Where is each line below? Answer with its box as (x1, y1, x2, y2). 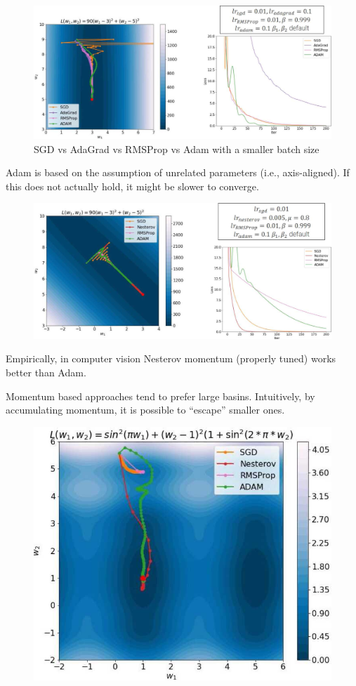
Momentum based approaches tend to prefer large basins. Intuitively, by (6, 388, 315, 403)
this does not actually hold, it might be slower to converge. (6, 178, 259, 193)
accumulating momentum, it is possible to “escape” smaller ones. (6, 402, 285, 417)
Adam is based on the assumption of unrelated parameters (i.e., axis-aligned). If (6, 165, 350, 180)
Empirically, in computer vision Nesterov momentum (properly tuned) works (6, 351, 336, 366)
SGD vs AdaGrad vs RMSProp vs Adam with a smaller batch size (34, 141, 319, 156)
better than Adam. (6, 364, 86, 379)
